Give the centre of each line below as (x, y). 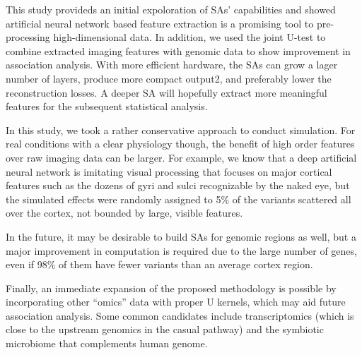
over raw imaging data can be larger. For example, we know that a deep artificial (181, 157)
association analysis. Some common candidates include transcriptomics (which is (180, 315)
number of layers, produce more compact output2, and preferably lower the (169, 78)
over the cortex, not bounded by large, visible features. (124, 213)
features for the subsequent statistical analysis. (107, 106)
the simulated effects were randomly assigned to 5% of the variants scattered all (179, 199)
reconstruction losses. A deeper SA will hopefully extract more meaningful (167, 92)
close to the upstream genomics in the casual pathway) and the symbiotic (165, 329)
